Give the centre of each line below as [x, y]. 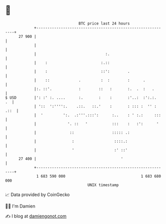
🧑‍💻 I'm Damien [20, 206]
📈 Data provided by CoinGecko [38, 195]
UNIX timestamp [103, 185]
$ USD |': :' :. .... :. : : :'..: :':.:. [81, 98]
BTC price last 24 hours [104, 23]
